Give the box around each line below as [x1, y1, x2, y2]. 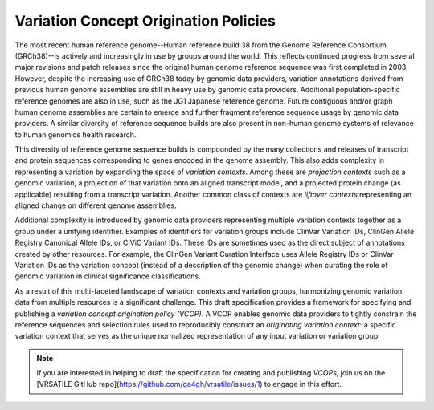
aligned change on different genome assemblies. [14, 201, 177, 210]
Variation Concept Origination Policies [14, 12, 276, 30]
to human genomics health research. [14, 129, 137, 140]
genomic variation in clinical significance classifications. [14, 271, 201, 281]
